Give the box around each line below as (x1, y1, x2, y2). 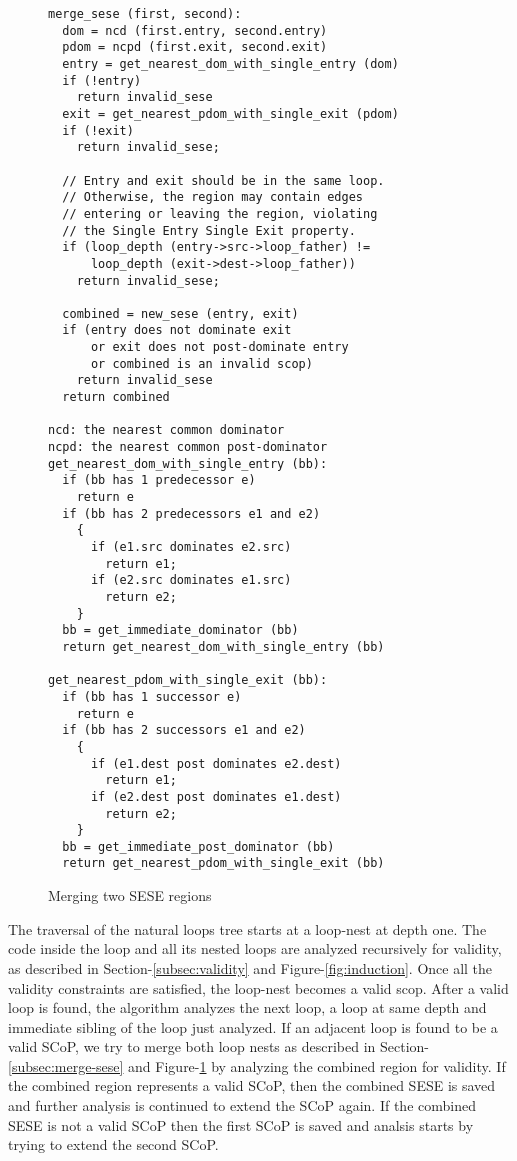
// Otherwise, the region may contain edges (62, 190, 363, 205)
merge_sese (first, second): (48, 7, 242, 21)
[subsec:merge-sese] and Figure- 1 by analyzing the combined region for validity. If (8, 1055, 506, 1076)
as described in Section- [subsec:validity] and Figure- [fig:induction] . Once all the (8, 957, 493, 978)
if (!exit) (62, 123, 134, 138)
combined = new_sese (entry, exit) (62, 306, 299, 321)
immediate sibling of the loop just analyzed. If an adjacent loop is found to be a (8, 1016, 498, 1037)
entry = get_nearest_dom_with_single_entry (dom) (62, 56, 399, 71)
